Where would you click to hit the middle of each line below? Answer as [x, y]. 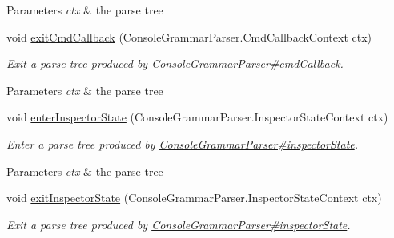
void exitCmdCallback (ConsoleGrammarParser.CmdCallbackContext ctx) [189, 36]
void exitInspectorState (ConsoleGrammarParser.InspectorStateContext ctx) [194, 198]
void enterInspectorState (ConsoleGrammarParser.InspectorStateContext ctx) [197, 117]
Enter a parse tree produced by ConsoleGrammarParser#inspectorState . [183, 143]
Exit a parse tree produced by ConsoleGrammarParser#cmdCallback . [175, 63]
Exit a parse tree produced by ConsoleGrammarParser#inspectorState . [179, 224]
